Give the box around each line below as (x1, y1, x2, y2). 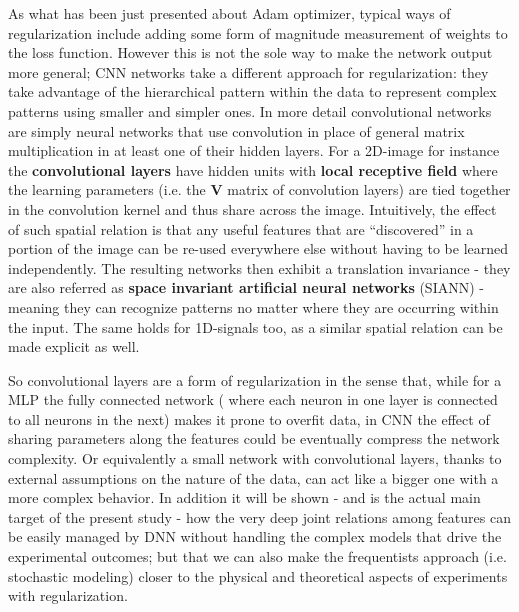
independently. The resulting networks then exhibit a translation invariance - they (8, 257, 511, 278)
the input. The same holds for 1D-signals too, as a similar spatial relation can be (8, 316, 503, 337)
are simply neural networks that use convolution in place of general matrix (8, 120, 465, 141)
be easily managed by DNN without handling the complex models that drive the (8, 526, 502, 547)
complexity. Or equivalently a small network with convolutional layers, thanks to (8, 448, 502, 469)
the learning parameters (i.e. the (8, 179, 206, 200)
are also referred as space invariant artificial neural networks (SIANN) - (8, 277, 484, 298)
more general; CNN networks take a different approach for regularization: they (8, 61, 489, 82)
